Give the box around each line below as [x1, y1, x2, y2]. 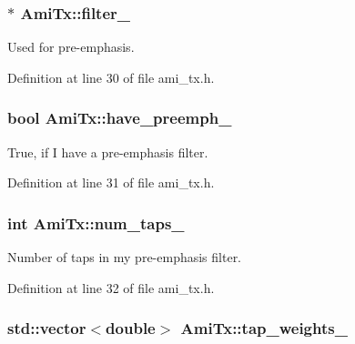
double [106, 317, 156, 339]
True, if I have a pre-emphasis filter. [7, 142, 208, 161]
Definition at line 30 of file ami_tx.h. [7, 67, 215, 86]
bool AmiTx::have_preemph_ [7, 106, 232, 129]
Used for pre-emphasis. [7, 37, 135, 56]
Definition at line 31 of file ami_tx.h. [7, 173, 215, 192]
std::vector [7, 317, 86, 339]
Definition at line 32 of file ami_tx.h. [7, 278, 215, 297]
